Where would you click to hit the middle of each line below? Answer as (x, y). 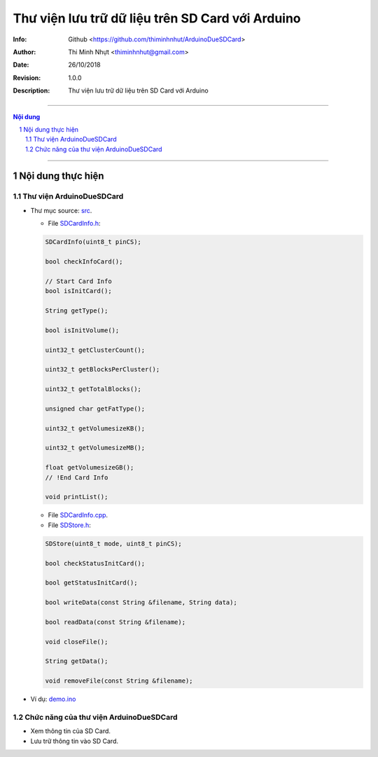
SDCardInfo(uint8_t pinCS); (93, 242)
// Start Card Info (78, 281)
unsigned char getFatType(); (95, 409)
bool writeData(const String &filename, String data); (141, 602)
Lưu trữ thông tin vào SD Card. (75, 741)
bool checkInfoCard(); (84, 261)
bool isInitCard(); (78, 291)
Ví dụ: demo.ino (53, 699)
